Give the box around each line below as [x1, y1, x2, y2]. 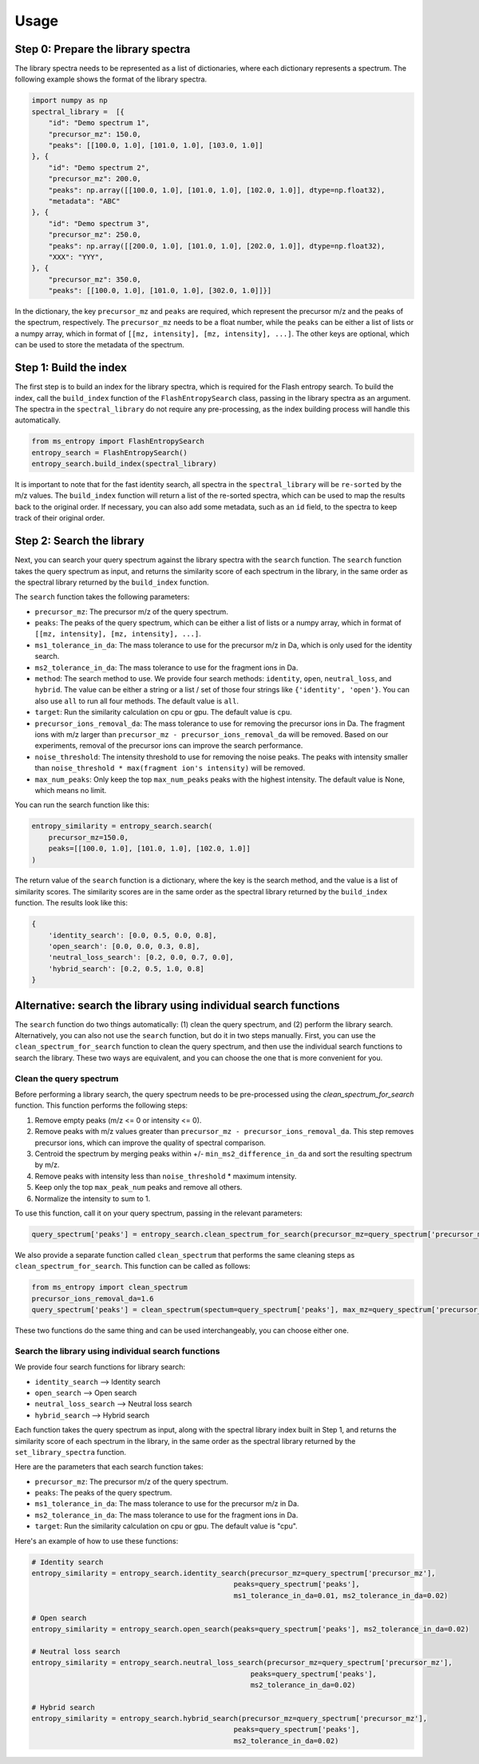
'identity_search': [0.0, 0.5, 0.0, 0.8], [48, 930, 217, 940]
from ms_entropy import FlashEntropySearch [31, 437, 205, 446]
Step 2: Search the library [14, 534, 145, 548]
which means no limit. [34, 785, 107, 795]
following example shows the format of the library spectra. [14, 74, 208, 84]
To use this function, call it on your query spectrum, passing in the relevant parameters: [14, 1208, 303, 1218]
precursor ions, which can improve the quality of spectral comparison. [34, 1138, 267, 1148]
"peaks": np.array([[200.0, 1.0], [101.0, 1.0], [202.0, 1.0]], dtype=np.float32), [48, 241, 386, 251]
